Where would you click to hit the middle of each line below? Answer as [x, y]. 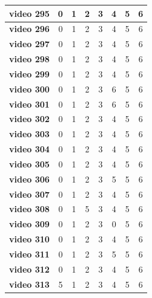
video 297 [29, 44]
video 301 [29, 104]
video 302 [29, 119]
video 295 [29, 13]
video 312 [29, 269]
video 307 [29, 194]
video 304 [29, 149]
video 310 [29, 239]
